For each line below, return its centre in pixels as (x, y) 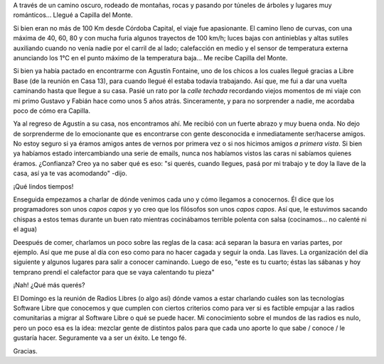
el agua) (25, 229)
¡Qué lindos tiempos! (43, 186)
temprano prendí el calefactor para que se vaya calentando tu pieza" (114, 272)
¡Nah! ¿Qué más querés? (49, 285)
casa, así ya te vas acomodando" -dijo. (70, 173)
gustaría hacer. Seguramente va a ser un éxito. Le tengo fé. (100, 338)
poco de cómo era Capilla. (52, 111)
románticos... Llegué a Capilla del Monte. (73, 15)
